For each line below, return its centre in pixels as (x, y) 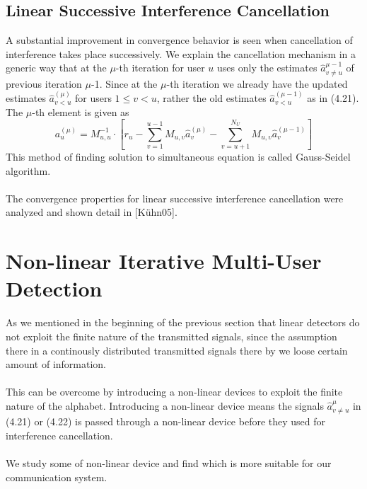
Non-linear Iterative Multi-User (164, 261)
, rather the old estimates (211, 98)
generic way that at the (56, 68)
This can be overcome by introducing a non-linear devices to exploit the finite (174, 392)
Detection (54, 288)
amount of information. (56, 364)
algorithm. (28, 170)
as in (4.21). (333, 98)
